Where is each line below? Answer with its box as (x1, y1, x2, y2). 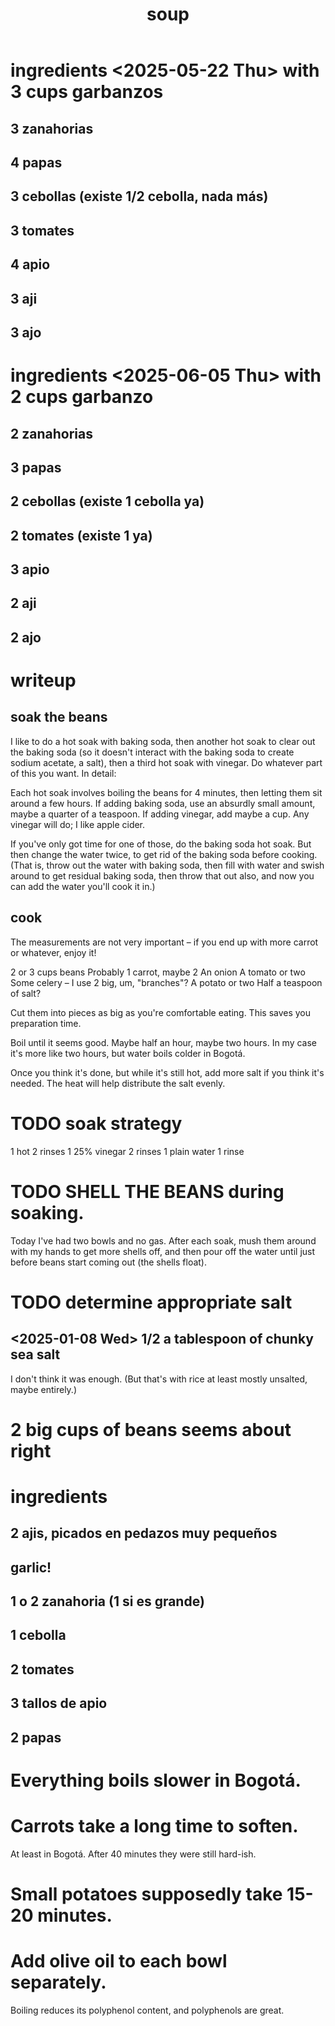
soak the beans (10, 709, 108, 726)
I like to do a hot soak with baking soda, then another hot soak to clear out (10, 735, 316, 747)
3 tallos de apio (10, 1695, 108, 1712)
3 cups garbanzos (10, 81, 164, 103)
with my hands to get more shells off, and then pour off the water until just (10, 1245, 316, 1257)
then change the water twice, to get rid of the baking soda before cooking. (10, 848, 318, 860)
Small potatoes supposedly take (10, 1883, 283, 1905)
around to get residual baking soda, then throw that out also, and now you (10, 869, 315, 882)
